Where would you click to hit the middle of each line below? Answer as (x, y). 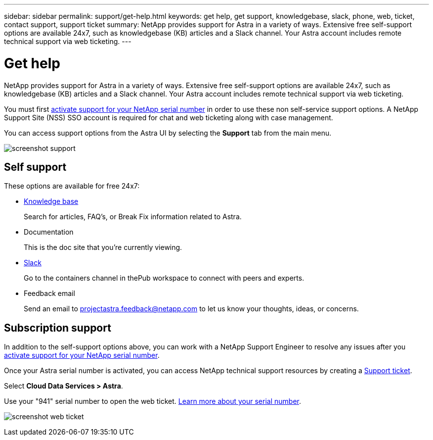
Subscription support (58, 328)
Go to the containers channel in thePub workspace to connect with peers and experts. (164, 278)
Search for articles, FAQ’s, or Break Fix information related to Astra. (133, 217)
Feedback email (49, 293)
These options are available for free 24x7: (72, 186)
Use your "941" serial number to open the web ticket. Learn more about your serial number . (153, 401)
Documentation (49, 232)
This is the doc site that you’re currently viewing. (103, 247)
